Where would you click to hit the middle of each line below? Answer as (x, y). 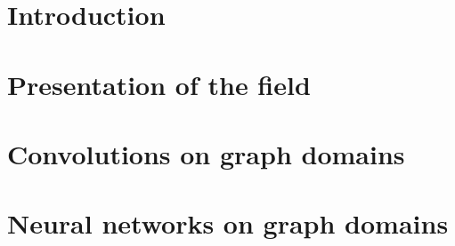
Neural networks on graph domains (228, 223)
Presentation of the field (159, 84)
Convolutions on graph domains (206, 153)
